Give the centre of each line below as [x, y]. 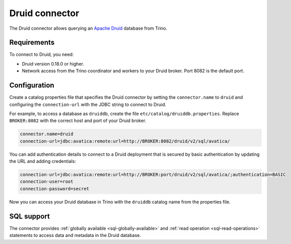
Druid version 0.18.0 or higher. [53, 64]
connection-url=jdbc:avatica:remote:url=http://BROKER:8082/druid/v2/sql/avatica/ [125, 141]
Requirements [32, 43]
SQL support [30, 216]
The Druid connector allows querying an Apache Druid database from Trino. [88, 28]
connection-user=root [47, 182]
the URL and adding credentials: [43, 161]
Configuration [32, 85]
